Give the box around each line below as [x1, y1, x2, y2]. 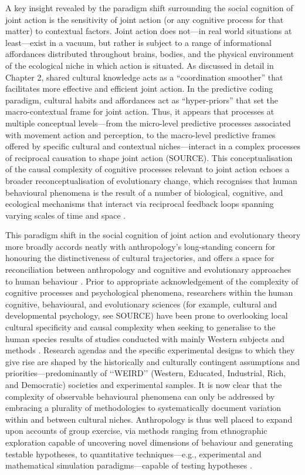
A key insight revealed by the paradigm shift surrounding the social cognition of [5, 2, 293, 14]
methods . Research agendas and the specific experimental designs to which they [5, 344, 295, 356]
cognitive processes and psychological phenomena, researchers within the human [5, 286, 293, 299]
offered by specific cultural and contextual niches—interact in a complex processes [5, 140, 300, 152]
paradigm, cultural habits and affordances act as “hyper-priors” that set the [5, 93, 278, 106]
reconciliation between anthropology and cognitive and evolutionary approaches [5, 263, 292, 276]
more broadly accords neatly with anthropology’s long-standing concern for [5, 240, 276, 252]
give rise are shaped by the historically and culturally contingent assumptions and [5, 355, 300, 367]
